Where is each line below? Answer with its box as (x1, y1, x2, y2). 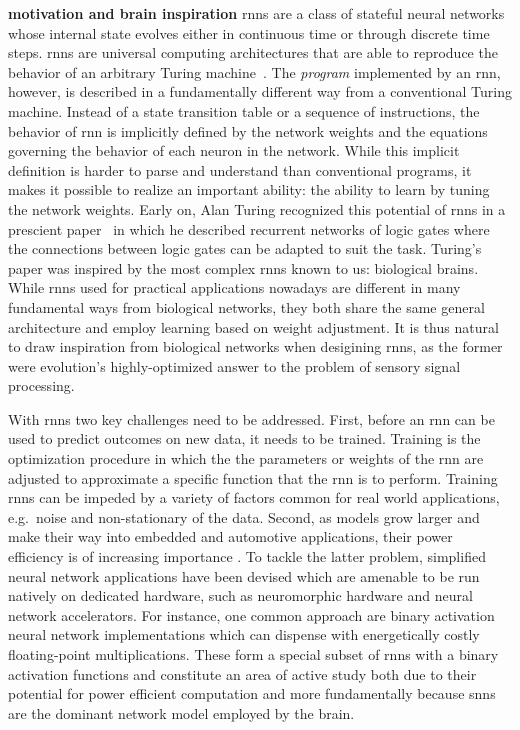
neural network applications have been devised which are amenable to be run (8, 565, 480, 586)
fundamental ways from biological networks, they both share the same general (8, 296, 485, 317)
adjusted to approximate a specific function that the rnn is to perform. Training (8, 467, 498, 488)
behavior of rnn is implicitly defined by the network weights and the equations (8, 120, 488, 141)
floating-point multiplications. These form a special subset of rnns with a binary (8, 644, 499, 664)
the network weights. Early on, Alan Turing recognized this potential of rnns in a (8, 198, 506, 219)
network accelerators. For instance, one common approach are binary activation (8, 604, 495, 625)
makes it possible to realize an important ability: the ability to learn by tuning (8, 179, 490, 200)
